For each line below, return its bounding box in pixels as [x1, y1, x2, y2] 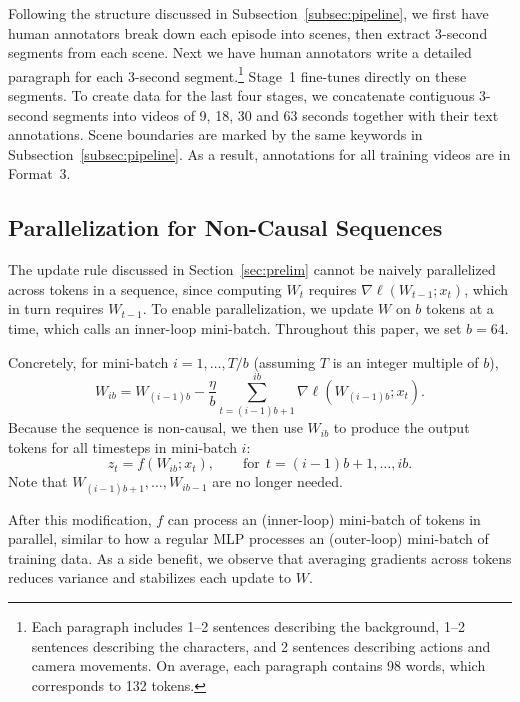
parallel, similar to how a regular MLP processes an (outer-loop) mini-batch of [8, 528, 489, 549]
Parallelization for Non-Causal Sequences [8, 212, 443, 243]
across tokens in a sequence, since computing [8, 278, 282, 299]
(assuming [253, 351, 316, 372]
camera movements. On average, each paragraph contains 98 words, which [31, 655, 486, 676]
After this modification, [8, 508, 152, 529]
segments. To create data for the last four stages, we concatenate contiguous [8, 85, 475, 106]
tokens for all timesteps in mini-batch [8, 436, 237, 457]
